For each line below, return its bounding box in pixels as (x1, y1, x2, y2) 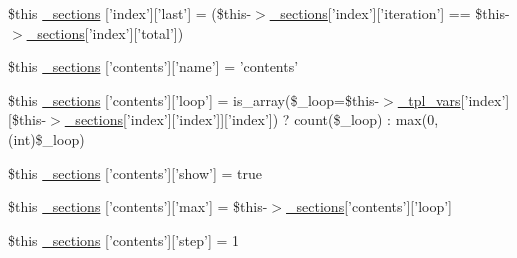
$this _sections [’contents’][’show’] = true (8, 162, 262, 183)
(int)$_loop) (8, 128, 85, 149)
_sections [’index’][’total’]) (26, 22, 184, 43)
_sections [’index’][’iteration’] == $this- (269, 3, 510, 23)
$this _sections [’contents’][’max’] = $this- (8, 196, 268, 217)
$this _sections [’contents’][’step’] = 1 (8, 229, 240, 250)
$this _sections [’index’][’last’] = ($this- (8, 3, 252, 23)
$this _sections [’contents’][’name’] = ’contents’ (8, 56, 299, 77)
